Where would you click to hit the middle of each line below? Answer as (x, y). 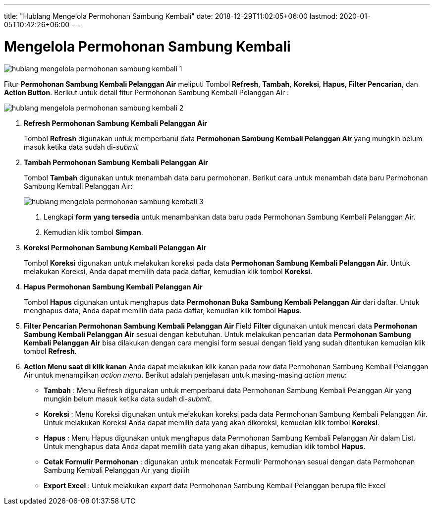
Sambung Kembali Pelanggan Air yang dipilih (117, 470)
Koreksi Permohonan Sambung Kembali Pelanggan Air (115, 247)
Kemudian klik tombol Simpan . (93, 232)
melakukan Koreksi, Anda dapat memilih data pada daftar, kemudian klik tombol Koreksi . (168, 271)
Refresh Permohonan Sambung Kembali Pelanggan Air (116, 123)
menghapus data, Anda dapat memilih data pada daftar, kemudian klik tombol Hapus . (163, 310)
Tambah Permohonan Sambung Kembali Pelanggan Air (116, 162)
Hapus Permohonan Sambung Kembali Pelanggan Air (113, 286)
